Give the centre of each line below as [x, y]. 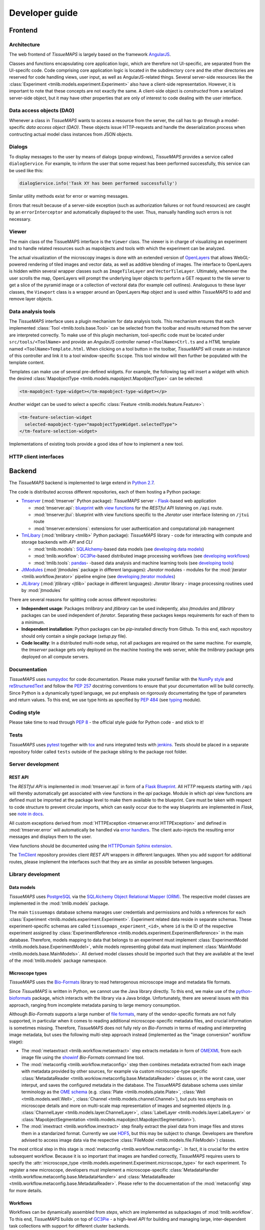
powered [18, 264]
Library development [35, 874]
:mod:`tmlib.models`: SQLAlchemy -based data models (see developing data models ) [119, 549]
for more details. [26, 1190]
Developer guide [43, 13]
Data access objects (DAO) [42, 111]
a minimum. [33, 622]
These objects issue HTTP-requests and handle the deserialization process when [163, 127]
